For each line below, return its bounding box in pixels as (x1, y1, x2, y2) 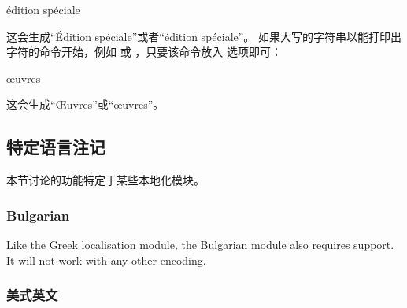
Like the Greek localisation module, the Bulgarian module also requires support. (6, 236, 394, 252)
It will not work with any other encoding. (6, 251, 206, 268)
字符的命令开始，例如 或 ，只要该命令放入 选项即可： (6, 43, 282, 60)
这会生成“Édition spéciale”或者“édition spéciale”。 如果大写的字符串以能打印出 (6, 28, 402, 44)
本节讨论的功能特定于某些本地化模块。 (6, 172, 205, 188)
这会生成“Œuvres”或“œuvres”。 (6, 96, 165, 113)
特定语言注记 (6, 135, 105, 159)
